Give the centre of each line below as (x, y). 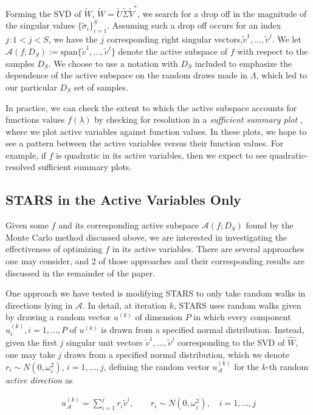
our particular (31, 87)
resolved (21, 167)
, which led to (282, 75)
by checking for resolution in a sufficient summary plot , (198, 119)
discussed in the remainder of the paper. (81, 273)
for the (247, 366)
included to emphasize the (243, 63)
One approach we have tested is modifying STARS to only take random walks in (156, 293)
